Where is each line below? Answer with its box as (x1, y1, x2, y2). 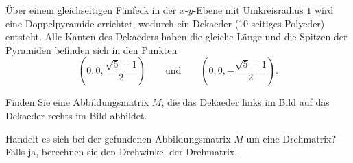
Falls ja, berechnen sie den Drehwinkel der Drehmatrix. (5, 145, 238, 159)
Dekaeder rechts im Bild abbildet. (5, 108, 147, 122)
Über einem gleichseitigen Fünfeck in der (5, 3, 177, 16)
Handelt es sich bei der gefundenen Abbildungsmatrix (5, 131, 231, 145)
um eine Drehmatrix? (246, 131, 337, 145)
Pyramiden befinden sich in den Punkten (5, 42, 178, 57)
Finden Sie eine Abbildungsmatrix (5, 95, 149, 109)
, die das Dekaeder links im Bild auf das (161, 95, 330, 109)
